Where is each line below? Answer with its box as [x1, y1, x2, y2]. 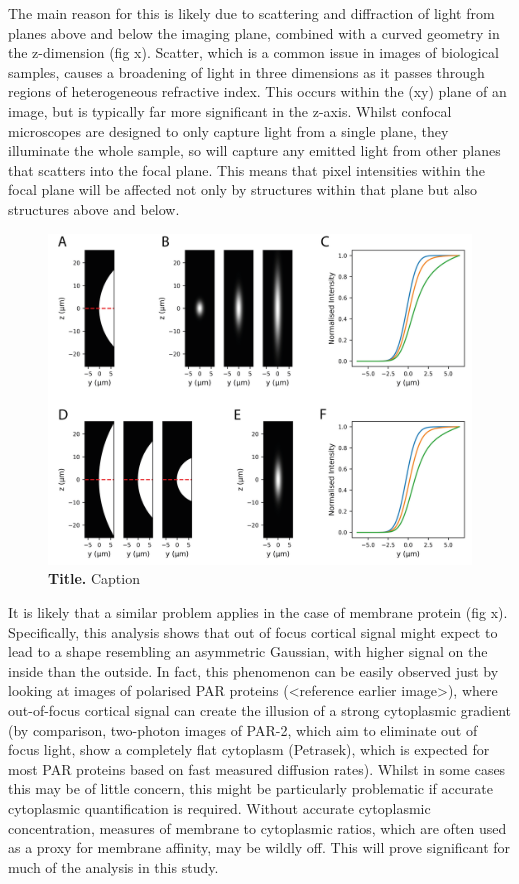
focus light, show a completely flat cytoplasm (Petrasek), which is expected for [8, 739, 490, 760]
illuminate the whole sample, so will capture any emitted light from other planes [8, 140, 501, 161]
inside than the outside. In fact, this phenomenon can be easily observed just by [8, 660, 499, 681]
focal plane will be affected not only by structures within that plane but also [8, 179, 477, 200]
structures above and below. [8, 198, 180, 219]
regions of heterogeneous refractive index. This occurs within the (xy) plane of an [8, 81, 507, 102]
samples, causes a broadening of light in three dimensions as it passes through [8, 61, 485, 82]
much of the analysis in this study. [8, 856, 219, 877]
